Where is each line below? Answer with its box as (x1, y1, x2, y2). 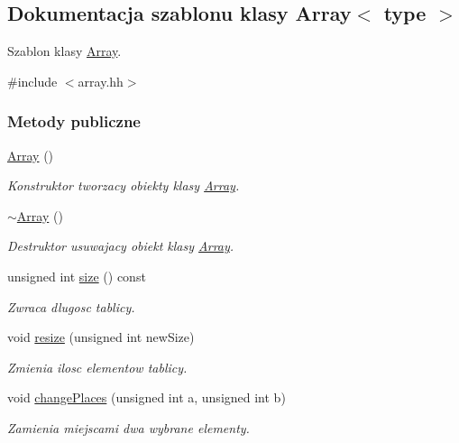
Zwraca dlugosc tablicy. (7, 297, 135, 316)
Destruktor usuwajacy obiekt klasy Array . (7, 236, 234, 255)
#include (7, 71, 58, 90)
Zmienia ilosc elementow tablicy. (7, 357, 188, 376)
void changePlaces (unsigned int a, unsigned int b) (7, 388, 286, 407)
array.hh (78, 71, 124, 90)
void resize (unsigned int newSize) (7, 328, 195, 346)
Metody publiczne (7, 110, 141, 133)
